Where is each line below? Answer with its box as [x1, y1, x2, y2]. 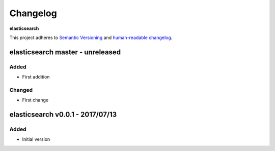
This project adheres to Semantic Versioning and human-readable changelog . [9, 34, 173, 41]
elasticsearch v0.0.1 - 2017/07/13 [9, 110, 117, 119]
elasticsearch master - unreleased [9, 48, 121, 56]
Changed [9, 86, 33, 93]
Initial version [22, 136, 50, 142]
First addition [22, 74, 50, 80]
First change [22, 97, 48, 103]
